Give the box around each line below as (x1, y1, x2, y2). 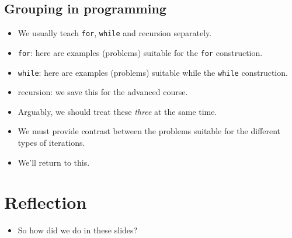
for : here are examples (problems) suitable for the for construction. (18, 46, 263, 58)
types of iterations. (18, 136, 85, 148)
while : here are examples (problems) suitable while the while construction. (18, 66, 288, 78)
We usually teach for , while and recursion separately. (18, 27, 212, 39)
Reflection (4, 190, 87, 214)
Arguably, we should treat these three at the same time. (18, 105, 217, 117)
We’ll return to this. (18, 156, 90, 168)
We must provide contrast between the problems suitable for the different (18, 125, 281, 137)
